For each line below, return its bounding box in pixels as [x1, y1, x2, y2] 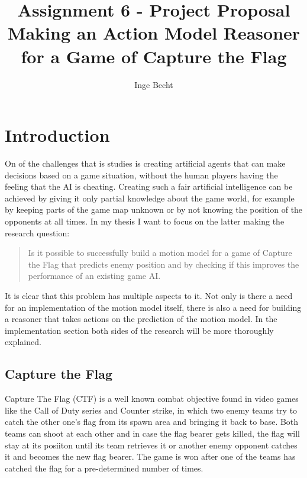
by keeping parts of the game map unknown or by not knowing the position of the [5, 203, 303, 216]
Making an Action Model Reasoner [7, 21, 300, 45]
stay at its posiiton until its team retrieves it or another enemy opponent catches [5, 438, 298, 451]
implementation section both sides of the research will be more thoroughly [5, 324, 274, 336]
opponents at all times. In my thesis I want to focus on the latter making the [5, 215, 285, 227]
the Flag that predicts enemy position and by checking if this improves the [28, 258, 299, 270]
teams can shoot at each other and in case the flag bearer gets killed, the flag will [5, 427, 300, 439]
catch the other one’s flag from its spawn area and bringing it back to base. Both [5, 415, 299, 428]
